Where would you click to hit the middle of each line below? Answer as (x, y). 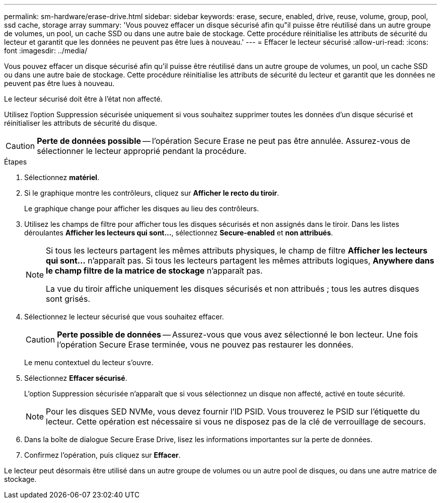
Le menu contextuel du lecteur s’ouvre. (89, 362)
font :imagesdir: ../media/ (46, 51)
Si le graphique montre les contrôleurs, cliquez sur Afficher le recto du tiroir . (152, 193)
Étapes (16, 162)
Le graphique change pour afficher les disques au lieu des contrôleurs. (142, 208)
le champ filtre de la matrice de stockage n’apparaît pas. (154, 271)
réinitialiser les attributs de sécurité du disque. (81, 123)
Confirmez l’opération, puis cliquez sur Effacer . (102, 455)
